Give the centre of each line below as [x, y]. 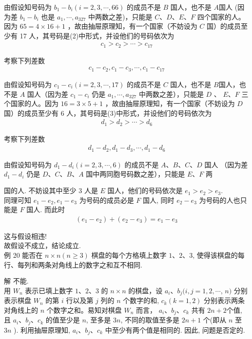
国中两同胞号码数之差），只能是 [136, 174]
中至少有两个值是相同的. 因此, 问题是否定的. [175, 330]
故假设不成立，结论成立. [42, 245]
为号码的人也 [220, 200]
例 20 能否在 [23, 255]
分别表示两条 [224, 300]
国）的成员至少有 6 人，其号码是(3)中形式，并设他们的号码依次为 [108, 113]
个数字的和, [141, 300]
